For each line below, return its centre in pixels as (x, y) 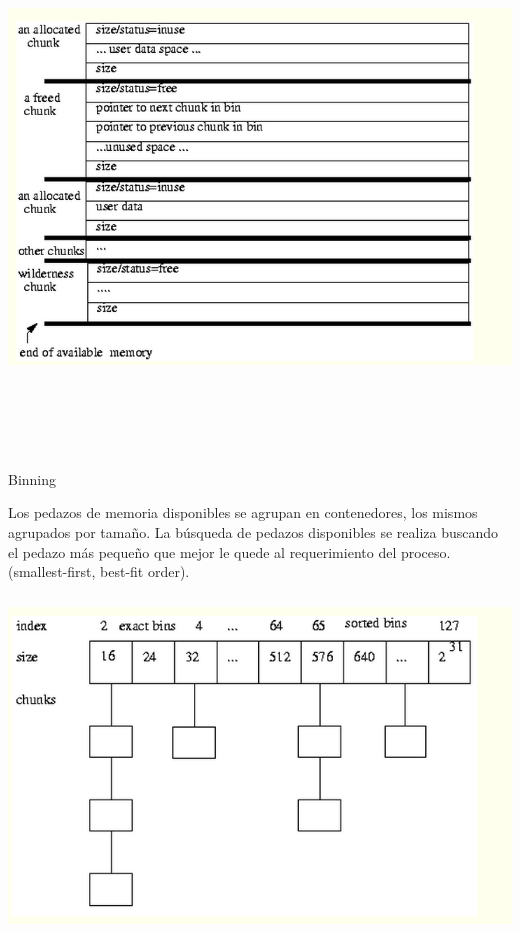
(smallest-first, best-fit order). (99, 571)
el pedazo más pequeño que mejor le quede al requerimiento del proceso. (229, 551)
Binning (32, 478)
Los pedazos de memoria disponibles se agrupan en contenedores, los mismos (243, 512)
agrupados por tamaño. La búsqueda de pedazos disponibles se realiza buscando (253, 531)
